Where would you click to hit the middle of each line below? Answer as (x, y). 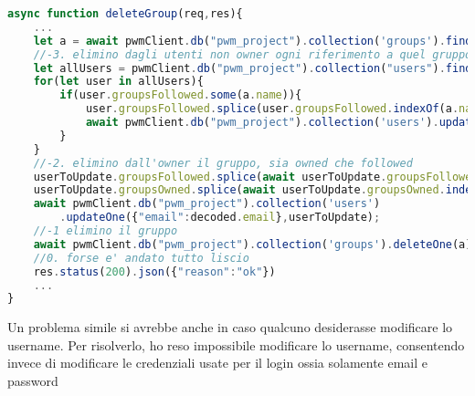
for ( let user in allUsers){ (118, 82)
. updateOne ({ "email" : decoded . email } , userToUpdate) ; (220, 218)
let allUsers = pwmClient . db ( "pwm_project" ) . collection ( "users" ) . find (253, 68)
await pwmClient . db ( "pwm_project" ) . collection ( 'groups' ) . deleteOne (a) (253, 244)
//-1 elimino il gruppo (106, 231)
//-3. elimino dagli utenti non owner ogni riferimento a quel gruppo (253, 54)
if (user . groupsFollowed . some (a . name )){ (181, 95)
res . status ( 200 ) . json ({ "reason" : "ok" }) (154, 271)
